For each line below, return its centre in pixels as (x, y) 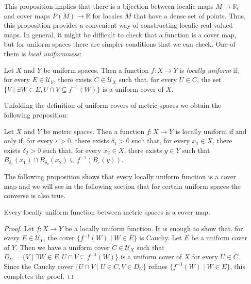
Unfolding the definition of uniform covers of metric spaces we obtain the (113, 105)
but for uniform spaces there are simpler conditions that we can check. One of (120, 44)
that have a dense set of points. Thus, (189, 15)
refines (158, 266)
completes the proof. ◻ (39, 276)
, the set (209, 79)
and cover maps (27, 15)
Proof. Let (19, 228)
